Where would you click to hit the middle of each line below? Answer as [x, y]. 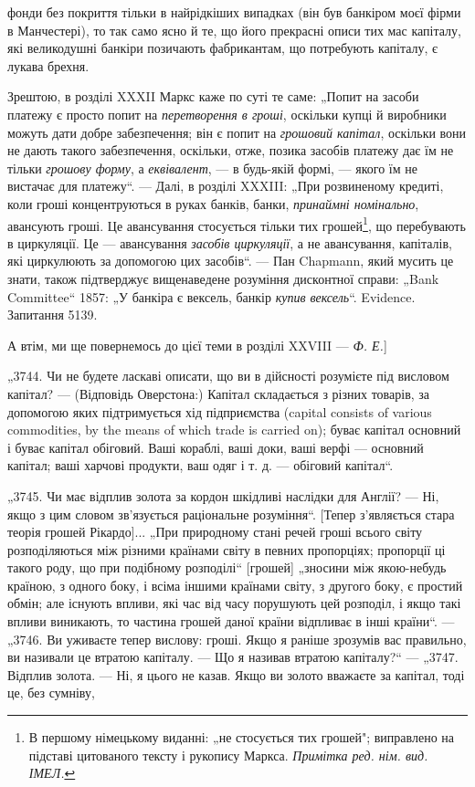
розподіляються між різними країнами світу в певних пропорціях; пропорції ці [227, 549]
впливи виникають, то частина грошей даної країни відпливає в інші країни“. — [231, 621]
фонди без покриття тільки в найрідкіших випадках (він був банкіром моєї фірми [234, 12]
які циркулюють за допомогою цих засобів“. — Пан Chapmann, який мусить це [231, 261]
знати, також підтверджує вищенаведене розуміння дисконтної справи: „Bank [223, 278]
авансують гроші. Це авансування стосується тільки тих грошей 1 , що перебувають [237, 224]
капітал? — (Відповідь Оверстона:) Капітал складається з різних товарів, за [219, 393]
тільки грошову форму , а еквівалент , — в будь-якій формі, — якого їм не [212, 168]
